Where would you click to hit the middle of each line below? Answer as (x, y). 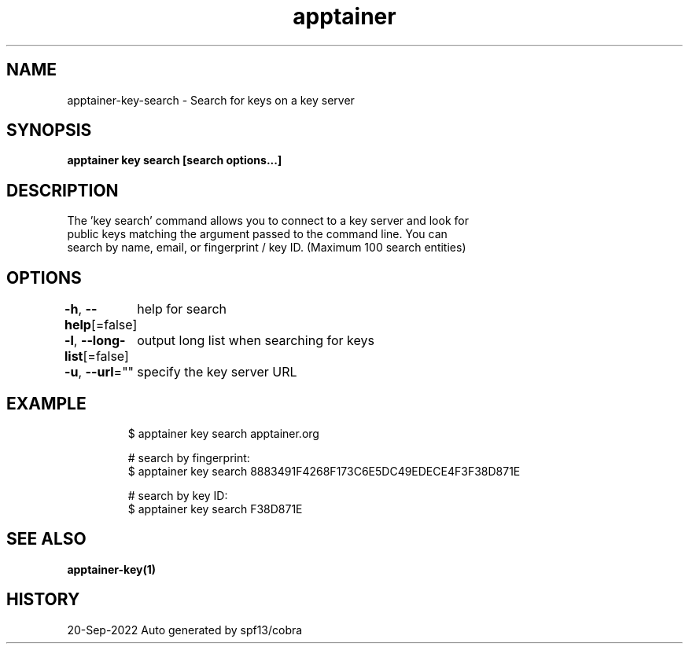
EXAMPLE (46, 403)
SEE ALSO (46, 539)
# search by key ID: (178, 495)
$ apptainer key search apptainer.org (223, 433)
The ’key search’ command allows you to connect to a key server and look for (268, 221)
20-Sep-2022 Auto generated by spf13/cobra (185, 630)
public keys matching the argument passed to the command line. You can (257, 234)
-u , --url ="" (99, 372)
